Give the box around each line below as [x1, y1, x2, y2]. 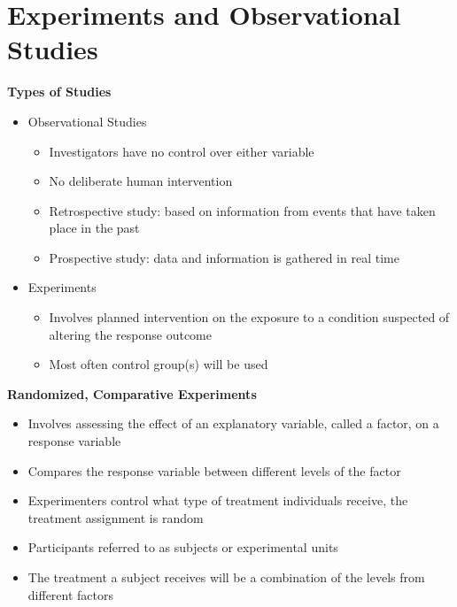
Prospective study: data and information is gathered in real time [49, 248, 399, 266]
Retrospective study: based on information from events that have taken [49, 201, 436, 219]
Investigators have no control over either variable [49, 142, 314, 160]
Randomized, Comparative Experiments [7, 384, 257, 403]
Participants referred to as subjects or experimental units [27, 538, 338, 557]
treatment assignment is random [27, 508, 204, 526]
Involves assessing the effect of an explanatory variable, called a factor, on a [27, 414, 439, 433]
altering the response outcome [49, 325, 212, 343]
